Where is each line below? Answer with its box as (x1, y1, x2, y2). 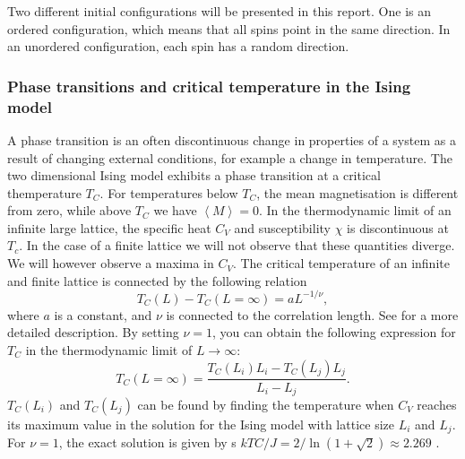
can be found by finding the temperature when (137, 395, 394, 414)
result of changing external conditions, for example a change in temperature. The (7, 148, 452, 167)
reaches (417, 395, 457, 414)
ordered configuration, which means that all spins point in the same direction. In (7, 19, 451, 38)
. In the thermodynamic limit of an (258, 201, 452, 220)
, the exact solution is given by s (58, 433, 237, 452)
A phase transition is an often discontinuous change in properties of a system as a (7, 130, 456, 149)
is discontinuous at (347, 218, 449, 237)
